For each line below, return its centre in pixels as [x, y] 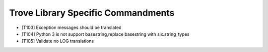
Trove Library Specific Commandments [92, 13]
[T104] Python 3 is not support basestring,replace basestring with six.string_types [105, 34]
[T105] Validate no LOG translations [58, 41]
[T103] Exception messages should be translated [71, 27]
